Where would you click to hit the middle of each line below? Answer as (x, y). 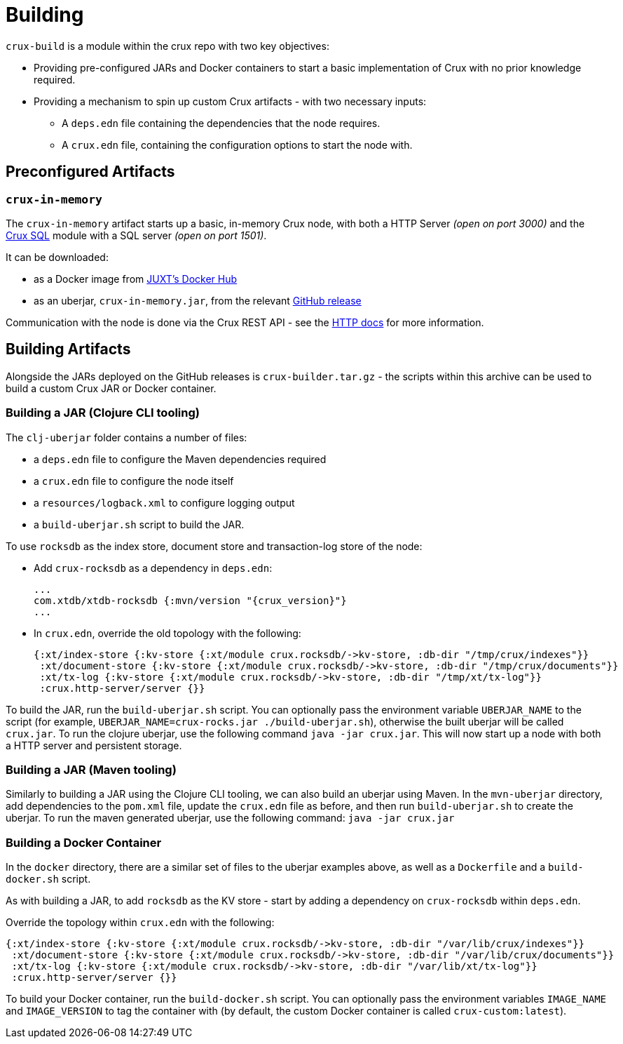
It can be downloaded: (57, 257)
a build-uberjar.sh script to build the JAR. (139, 524)
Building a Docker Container (84, 842)
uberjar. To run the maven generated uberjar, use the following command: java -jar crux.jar (230, 818)
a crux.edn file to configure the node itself (134, 481)
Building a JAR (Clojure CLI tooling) (103, 413)
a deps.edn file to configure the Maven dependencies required (180, 459)
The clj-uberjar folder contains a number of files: (126, 437)
